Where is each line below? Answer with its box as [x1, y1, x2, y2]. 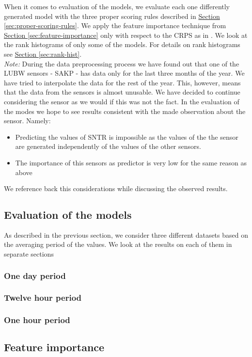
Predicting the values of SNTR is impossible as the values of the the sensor [15, 131, 238, 142]
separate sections [4, 249, 54, 259]
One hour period [4, 314, 70, 326]
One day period [4, 269, 66, 281]
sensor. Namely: [4, 115, 51, 126]
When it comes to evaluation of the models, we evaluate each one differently [4, 1, 230, 11]
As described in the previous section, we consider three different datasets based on [4, 229, 248, 240]
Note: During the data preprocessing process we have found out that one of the [4, 58, 239, 68]
